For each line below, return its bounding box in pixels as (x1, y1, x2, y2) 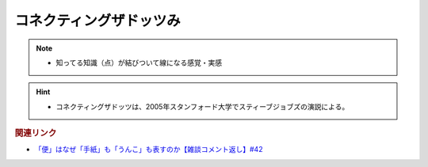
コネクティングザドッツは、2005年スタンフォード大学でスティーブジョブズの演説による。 (55, 101, 350, 111)
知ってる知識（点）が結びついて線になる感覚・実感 (55, 58, 222, 67)
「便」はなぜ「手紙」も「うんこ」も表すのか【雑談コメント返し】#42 (34, 145, 263, 154)
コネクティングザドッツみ (14, 12, 182, 29)
